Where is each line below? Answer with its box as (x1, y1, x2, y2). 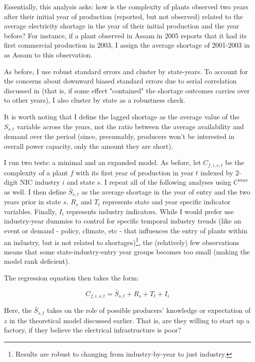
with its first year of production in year (76, 167, 194, 177)
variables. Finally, (4, 206, 57, 216)
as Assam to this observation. (4, 49, 93, 59)
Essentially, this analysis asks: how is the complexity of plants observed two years (4, 1, 249, 11)
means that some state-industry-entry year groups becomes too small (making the (4, 246, 250, 256)
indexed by (200, 167, 233, 177)
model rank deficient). (4, 256, 70, 266)
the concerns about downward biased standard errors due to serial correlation (4, 76, 237, 86)
